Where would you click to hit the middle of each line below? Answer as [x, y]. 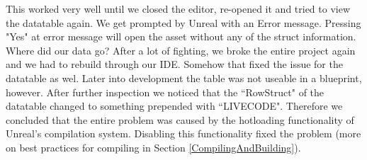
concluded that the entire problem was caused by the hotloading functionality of [180, 119]
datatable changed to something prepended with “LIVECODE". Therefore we [174, 106]
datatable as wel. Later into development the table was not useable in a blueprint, [184, 78]
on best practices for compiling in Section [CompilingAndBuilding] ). [153, 147]
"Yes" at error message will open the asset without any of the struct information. [181, 36]
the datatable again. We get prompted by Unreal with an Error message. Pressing [183, 22]
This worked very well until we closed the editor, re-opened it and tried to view [178, 8]
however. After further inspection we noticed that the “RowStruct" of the [165, 92]
